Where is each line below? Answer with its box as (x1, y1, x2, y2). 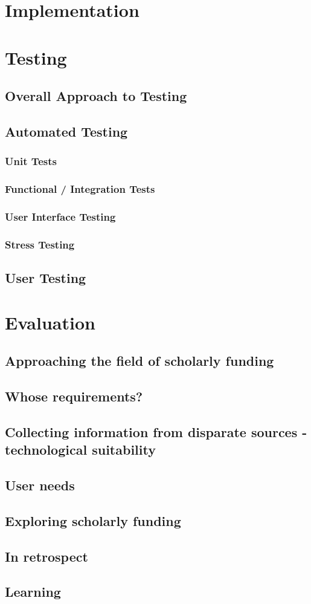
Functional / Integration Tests (5, 181, 155, 196)
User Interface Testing (5, 209, 116, 224)
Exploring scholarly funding (5, 511, 181, 530)
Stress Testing (5, 236, 75, 252)
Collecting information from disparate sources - (5, 422, 307, 441)
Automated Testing (5, 122, 128, 140)
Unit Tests (5, 154, 57, 169)
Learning (5, 582, 61, 601)
